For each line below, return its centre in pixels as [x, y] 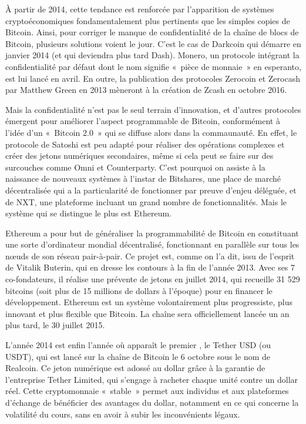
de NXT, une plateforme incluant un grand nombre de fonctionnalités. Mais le [146, 201]
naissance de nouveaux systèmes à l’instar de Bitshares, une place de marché [143, 178]
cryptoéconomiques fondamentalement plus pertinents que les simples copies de [148, 20]
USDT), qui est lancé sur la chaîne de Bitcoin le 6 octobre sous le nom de [138, 356]
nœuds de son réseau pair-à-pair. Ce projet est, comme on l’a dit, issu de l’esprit [150, 256]
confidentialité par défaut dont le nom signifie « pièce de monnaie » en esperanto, [153, 66]
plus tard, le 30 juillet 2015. [55, 325]
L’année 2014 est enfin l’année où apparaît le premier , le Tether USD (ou [138, 345]
